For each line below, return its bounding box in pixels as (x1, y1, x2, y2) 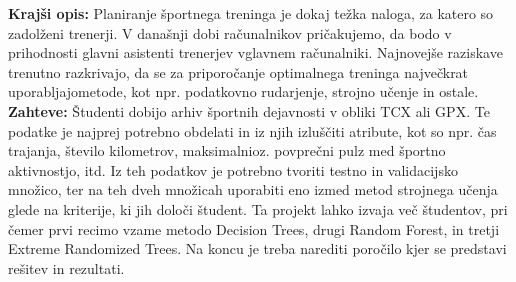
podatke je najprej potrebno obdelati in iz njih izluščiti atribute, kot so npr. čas (8, 120, 497, 141)
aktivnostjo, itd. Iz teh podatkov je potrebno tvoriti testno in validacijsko (8, 159, 458, 180)
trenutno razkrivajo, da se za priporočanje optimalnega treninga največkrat (8, 61, 469, 82)
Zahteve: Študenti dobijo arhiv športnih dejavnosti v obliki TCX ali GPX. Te (8, 100, 490, 121)
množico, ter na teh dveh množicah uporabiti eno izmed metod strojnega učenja (8, 179, 498, 200)
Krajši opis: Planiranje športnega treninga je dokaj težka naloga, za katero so (8, 3, 494, 23)
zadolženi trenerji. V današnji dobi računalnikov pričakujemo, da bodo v (8, 22, 452, 43)
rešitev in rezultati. (8, 257, 125, 278)
